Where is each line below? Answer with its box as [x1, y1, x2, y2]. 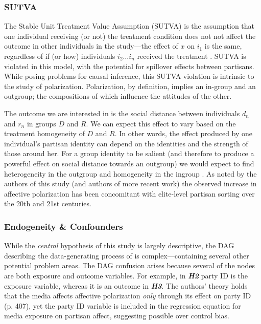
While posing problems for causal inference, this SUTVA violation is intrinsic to [4, 71, 254, 81]
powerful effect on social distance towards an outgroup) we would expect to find [4, 158, 254, 168]
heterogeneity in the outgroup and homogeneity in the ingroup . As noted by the [4, 168, 257, 179]
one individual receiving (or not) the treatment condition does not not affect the [4, 30, 256, 41]
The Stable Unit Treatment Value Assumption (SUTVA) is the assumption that [4, 20, 255, 31]
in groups [27, 118, 56, 128]
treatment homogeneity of [4, 128, 85, 139]
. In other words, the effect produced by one [114, 128, 253, 139]
